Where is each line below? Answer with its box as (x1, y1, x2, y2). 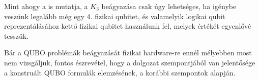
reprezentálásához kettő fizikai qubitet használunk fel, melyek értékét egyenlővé (4, 21, 251, 31)
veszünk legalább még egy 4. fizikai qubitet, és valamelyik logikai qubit (4, 11, 225, 21)
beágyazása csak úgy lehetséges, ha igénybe (101, 1, 237, 11)
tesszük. (4, 30, 28, 41)
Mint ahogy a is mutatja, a (4, 1, 88, 11)
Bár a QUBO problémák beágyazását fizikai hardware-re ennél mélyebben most (4, 47, 252, 58)
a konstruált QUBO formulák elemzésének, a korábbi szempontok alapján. (4, 67, 236, 77)
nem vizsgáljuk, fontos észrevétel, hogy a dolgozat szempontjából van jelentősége (4, 57, 255, 67)
